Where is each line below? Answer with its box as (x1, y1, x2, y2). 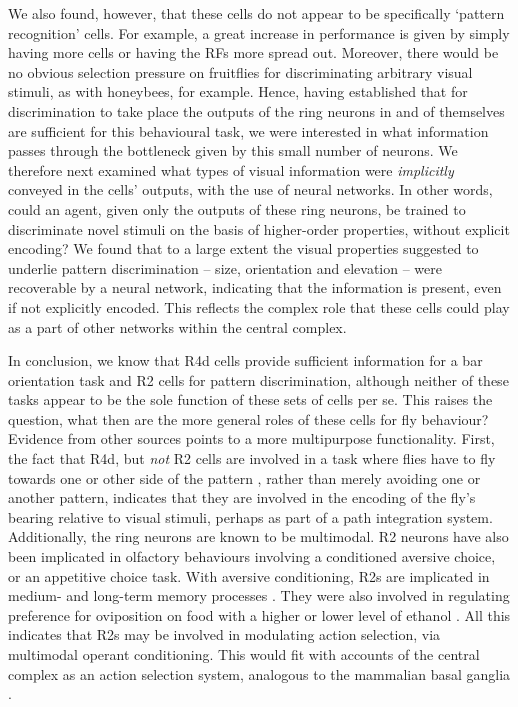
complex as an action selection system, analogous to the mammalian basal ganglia (8, 663, 511, 684)
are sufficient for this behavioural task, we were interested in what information (8, 120, 489, 141)
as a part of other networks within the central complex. (8, 316, 347, 337)
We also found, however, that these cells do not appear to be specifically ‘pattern (8, 3, 505, 23)
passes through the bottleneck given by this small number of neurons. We (8, 140, 458, 161)
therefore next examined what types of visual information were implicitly (8, 159, 454, 180)
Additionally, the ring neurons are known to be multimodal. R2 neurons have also (8, 526, 509, 547)
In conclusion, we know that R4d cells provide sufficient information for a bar (8, 350, 483, 371)
